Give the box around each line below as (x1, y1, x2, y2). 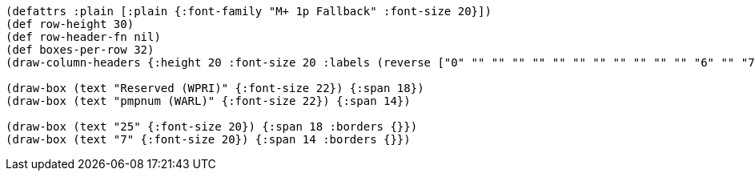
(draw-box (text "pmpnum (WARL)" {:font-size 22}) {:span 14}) (6, 95, 411, 107)
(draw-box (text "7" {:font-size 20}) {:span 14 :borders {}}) (6, 133, 411, 146)
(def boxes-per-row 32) (6, 43, 155, 56)
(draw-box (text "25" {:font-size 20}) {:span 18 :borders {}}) (6, 120, 418, 133)
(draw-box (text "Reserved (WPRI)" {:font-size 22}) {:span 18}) (6, 82, 424, 95)
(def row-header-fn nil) (6, 30, 161, 43)
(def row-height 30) (6, 18, 135, 30)
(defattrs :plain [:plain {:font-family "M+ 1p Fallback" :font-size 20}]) (6, 5, 492, 18)
